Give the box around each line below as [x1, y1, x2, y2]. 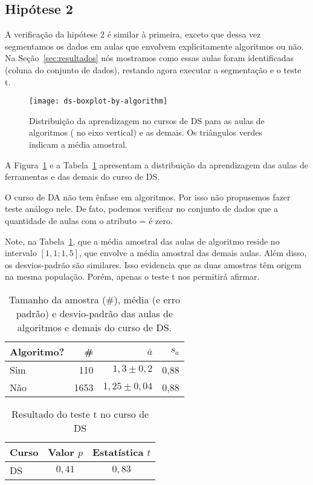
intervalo [5, 246, 37, 259]
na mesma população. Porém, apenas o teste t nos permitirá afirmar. [5, 270, 260, 283]
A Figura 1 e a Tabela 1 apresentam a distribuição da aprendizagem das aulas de [5, 158, 308, 171]
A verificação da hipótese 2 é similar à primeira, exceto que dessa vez [5, 28, 261, 41]
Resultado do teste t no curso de [11, 406, 149, 421]
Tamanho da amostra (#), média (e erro [8, 292, 181, 306]
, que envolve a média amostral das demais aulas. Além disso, [79, 246, 307, 259]
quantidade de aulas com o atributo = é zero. [5, 214, 173, 226]
